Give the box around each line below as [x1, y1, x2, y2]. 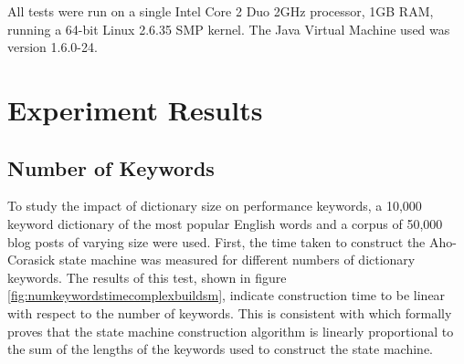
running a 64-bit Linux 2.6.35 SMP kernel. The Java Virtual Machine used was [7, 19, 450, 38]
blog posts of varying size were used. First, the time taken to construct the [7, 232, 426, 251]
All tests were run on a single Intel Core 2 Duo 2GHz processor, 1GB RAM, [7, 2, 434, 20]
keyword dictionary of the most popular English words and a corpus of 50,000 [7, 213, 443, 233]
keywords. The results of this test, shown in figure [7, 267, 287, 286]
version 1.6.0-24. [7, 37, 98, 57]
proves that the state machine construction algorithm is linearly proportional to [7, 321, 454, 340]
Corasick [7, 250, 56, 269]
